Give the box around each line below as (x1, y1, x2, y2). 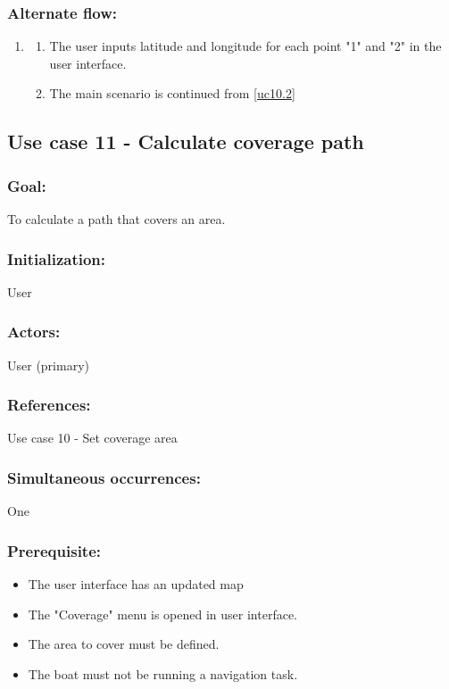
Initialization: (7, 247, 106, 270)
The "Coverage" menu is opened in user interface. (28, 604, 298, 623)
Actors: (7, 320, 61, 343)
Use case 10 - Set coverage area (7, 428, 178, 447)
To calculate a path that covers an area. (7, 210, 226, 228)
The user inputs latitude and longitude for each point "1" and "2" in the (49, 37, 442, 55)
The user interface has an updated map (28, 575, 244, 594)
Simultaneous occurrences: (7, 466, 201, 488)
